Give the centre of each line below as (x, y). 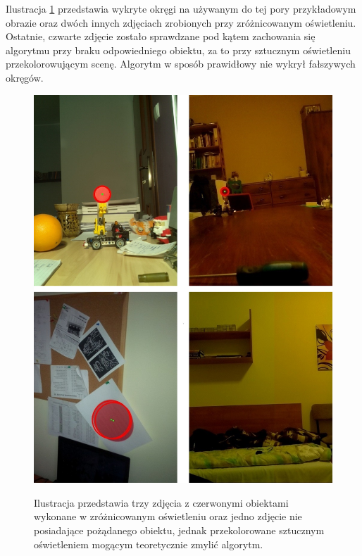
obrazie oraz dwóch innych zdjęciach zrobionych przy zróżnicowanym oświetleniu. (181, 22)
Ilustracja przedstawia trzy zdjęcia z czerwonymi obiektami (161, 502)
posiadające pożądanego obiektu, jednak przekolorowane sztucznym (179, 530)
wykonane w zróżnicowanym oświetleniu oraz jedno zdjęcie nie (168, 516)
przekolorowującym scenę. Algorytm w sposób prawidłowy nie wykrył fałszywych (181, 64)
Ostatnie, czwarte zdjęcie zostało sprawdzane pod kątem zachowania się (161, 36)
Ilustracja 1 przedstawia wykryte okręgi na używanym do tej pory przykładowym (181, 8)
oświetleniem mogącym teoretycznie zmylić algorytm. (149, 544)
